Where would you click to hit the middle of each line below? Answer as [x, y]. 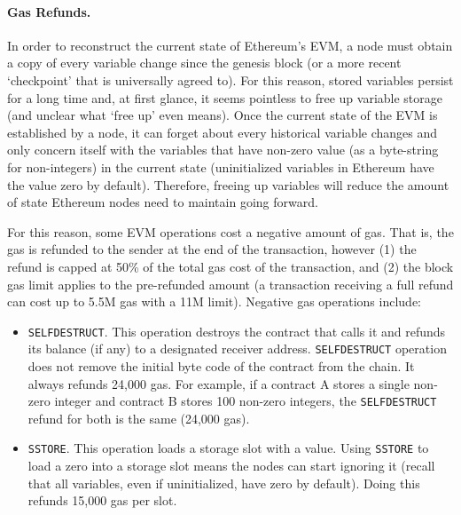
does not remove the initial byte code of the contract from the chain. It [221, 366]
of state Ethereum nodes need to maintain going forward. [163, 202]
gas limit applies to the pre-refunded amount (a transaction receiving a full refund [230, 284]
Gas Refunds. [49, 11]
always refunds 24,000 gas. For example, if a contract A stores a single [219, 383]
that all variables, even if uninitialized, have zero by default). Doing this [224, 483]
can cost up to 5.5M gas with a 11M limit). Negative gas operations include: [214, 301]
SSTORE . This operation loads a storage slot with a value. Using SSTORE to [228, 448]
